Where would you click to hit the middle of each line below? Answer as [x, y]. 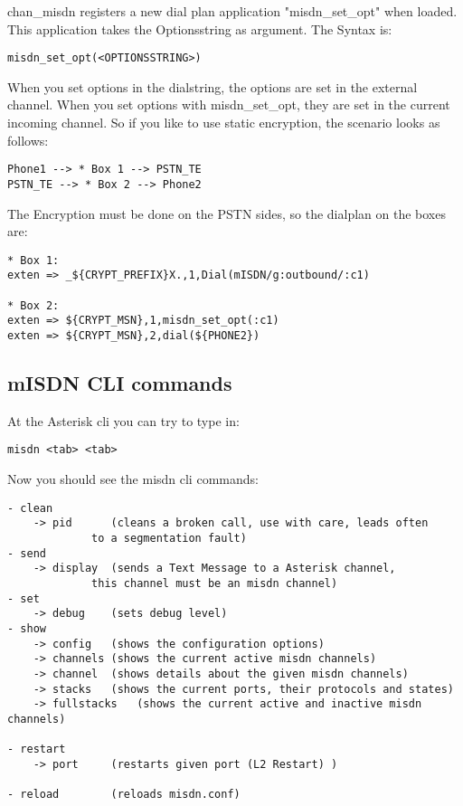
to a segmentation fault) [169, 539]
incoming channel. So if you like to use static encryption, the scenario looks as [224, 123]
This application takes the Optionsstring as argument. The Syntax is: [200, 28]
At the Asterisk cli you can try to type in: [123, 420]
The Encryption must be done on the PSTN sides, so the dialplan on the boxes [227, 213]
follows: [28, 140]
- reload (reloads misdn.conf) [124, 795]
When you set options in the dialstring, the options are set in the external [213, 86]
